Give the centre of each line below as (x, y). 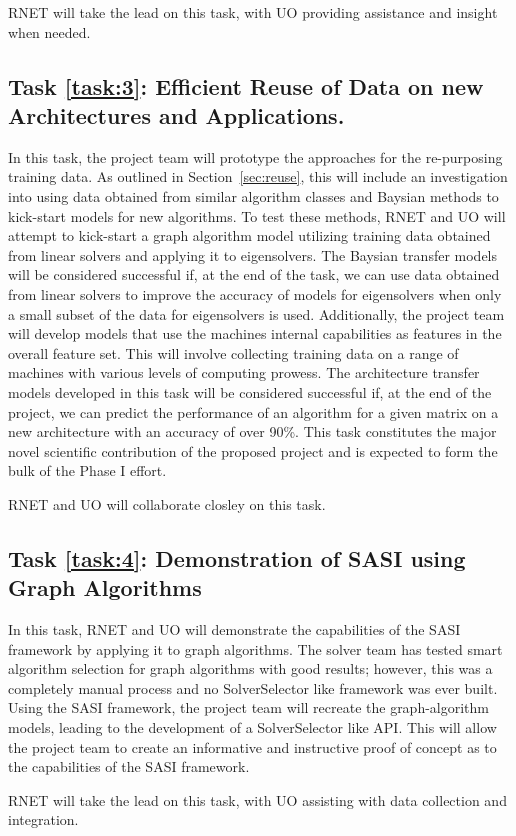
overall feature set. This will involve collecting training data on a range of (233, 352)
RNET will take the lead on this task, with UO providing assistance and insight (253, 12)
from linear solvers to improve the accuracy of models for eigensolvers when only (255, 293)
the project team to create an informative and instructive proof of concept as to (252, 746)
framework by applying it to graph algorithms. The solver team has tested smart (255, 648)
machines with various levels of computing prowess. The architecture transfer (244, 372)
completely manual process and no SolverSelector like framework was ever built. (253, 687)
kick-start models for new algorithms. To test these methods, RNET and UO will (257, 215)
